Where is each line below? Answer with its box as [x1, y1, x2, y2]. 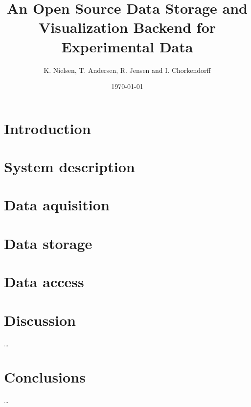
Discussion [4, 310, 76, 330]
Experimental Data [61, 36, 193, 56]
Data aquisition [4, 195, 110, 215]
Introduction [4, 118, 91, 138]
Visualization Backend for [38, 17, 216, 37]
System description [4, 157, 135, 177]
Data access [4, 271, 84, 292]
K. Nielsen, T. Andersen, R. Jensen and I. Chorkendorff [44, 65, 211, 75]
